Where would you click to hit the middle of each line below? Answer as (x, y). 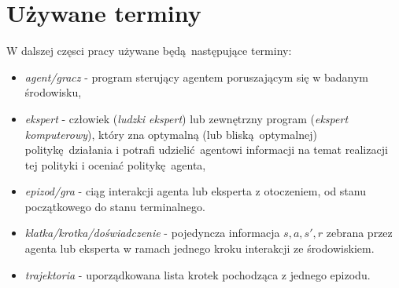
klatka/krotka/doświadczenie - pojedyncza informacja (152, 233)
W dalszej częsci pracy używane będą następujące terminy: (149, 51)
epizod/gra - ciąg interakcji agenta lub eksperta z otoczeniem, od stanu (195, 191)
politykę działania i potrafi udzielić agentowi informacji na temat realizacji (206, 149)
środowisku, (53, 92)
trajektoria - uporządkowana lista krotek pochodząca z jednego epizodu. (198, 274)
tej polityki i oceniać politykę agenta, (115, 164)
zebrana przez (359, 233)
